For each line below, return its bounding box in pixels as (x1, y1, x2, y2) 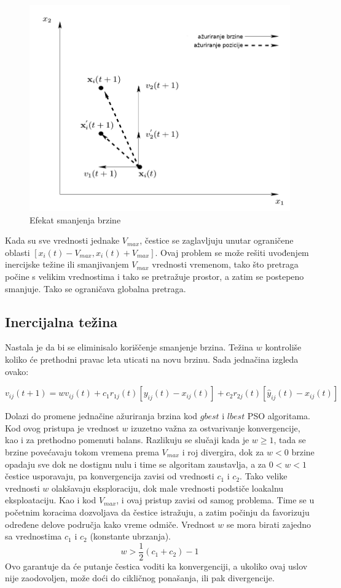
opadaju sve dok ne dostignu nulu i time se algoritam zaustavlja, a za (5, 457, 267, 470)
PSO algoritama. (247, 409, 310, 422)
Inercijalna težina (5, 312, 118, 331)
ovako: (5, 365, 29, 377)
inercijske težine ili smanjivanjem (5, 258, 129, 271)
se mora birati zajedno (227, 517, 312, 530)
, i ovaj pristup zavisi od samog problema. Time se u (116, 493, 315, 506)
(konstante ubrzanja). (90, 530, 171, 543)
